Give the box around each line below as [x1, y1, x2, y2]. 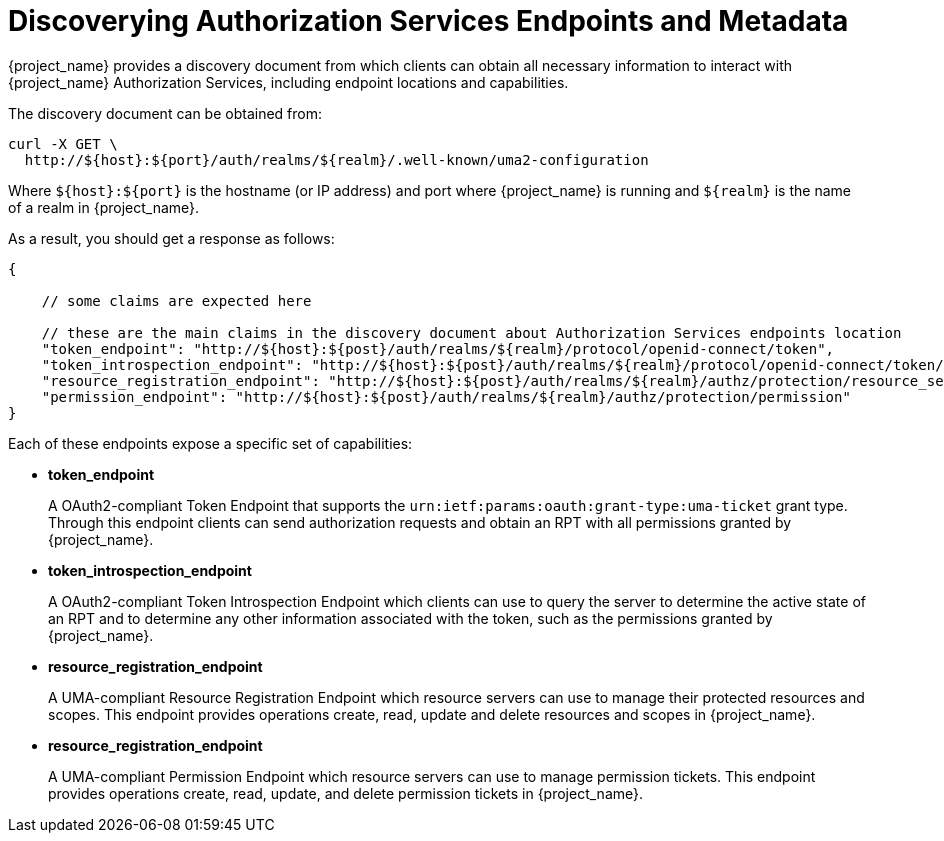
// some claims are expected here [41, 292, 312, 309]
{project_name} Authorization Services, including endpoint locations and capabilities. [8, 73, 569, 91]
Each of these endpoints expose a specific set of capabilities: [8, 434, 413, 452]
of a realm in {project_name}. [8, 198, 200, 216]
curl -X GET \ [8, 135, 118, 152]
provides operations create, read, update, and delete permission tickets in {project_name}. [48, 784, 644, 802]
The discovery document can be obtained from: [8, 104, 322, 122]
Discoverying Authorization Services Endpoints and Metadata [8, 4, 849, 38]
